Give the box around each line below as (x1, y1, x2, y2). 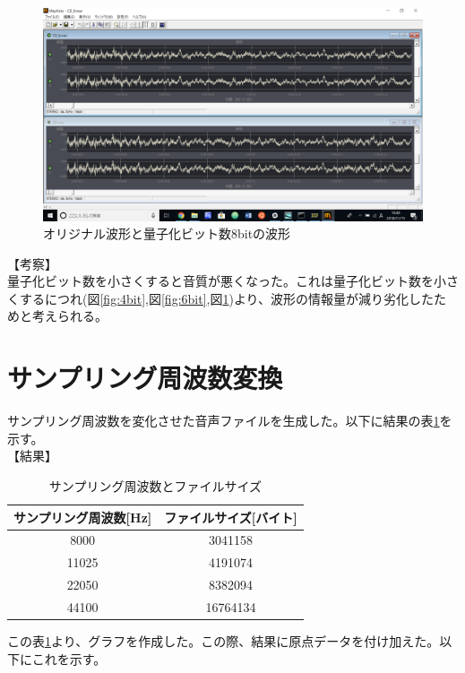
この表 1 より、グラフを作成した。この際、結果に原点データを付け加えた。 (7, 632, 440, 651)
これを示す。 (31, 649, 107, 668)
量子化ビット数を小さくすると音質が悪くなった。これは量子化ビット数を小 (7, 272, 446, 290)
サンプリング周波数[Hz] (13, 507, 152, 526)
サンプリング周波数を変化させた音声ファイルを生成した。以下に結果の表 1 (7, 411, 440, 430)
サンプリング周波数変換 (7, 359, 283, 396)
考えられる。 (31, 306, 108, 325)
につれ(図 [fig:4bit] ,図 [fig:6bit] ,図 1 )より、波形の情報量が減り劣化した (44, 289, 435, 307)
